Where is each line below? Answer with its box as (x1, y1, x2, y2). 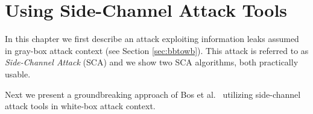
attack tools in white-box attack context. (5, 100, 156, 112)
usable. (5, 67, 31, 80)
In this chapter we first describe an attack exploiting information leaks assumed (5, 32, 299, 45)
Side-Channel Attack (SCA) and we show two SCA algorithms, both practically (5, 56, 299, 68)
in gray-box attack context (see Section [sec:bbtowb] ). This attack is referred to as (5, 44, 309, 56)
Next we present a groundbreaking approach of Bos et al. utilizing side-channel (5, 88, 301, 100)
